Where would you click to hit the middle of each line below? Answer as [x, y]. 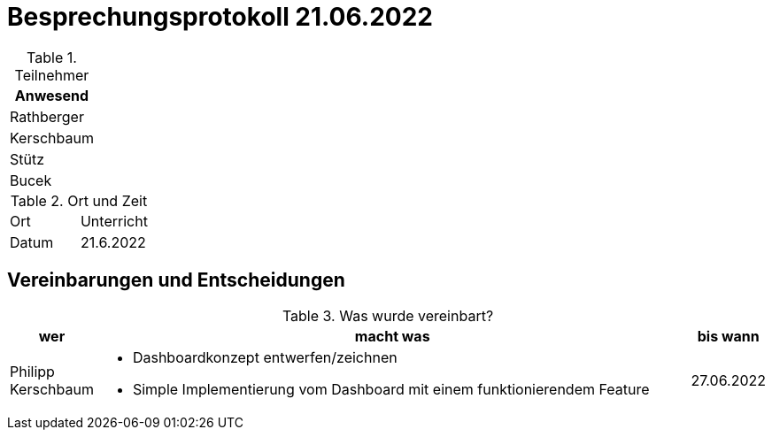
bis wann [728, 336]
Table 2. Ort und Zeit [79, 200]
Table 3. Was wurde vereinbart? [388, 315]
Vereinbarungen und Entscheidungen [176, 280]
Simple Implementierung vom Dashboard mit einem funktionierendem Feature [391, 389]
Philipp [32, 371]
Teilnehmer [52, 75]
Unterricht [114, 221]
